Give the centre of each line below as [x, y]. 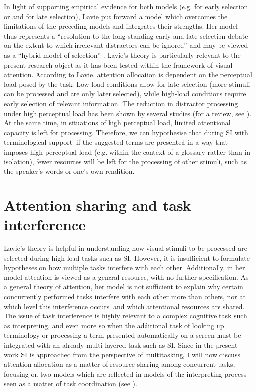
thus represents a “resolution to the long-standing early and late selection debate [126, 35]
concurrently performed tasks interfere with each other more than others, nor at [125, 296]
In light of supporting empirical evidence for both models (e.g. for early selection [126, 6]
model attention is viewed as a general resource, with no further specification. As [126, 277]
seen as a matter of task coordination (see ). [71, 383]
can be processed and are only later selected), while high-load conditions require [125, 94]
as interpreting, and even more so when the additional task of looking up [114, 325]
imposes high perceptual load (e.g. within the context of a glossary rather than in [127, 151]
